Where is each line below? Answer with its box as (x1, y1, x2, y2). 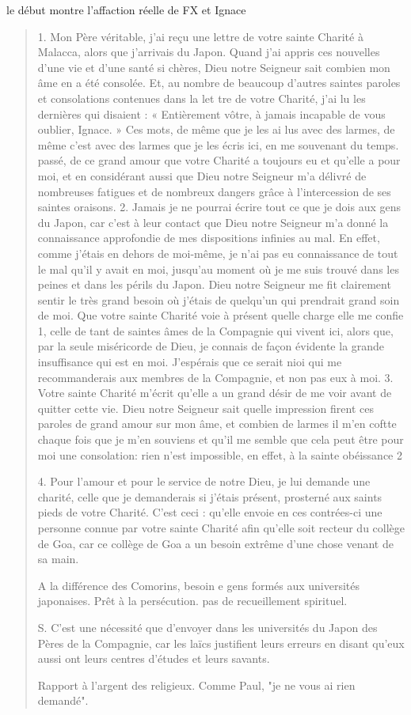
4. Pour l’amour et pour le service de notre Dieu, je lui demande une (37, 473, 371, 490)
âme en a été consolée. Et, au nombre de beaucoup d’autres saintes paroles (37, 74, 401, 91)
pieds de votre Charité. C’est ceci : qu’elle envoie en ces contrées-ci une (37, 504, 382, 520)
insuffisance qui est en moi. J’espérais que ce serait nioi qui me (37, 354, 342, 370)
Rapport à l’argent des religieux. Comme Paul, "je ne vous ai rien (37, 676, 356, 693)
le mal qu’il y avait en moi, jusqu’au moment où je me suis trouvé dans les (37, 260, 399, 277)
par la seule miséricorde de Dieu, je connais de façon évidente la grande (37, 338, 385, 354)
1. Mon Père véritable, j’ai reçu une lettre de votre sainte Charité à (37, 28, 363, 44)
